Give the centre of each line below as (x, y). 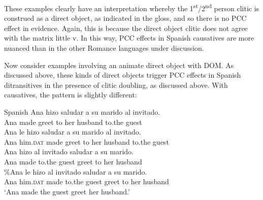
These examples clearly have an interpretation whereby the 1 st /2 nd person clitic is (132, 7)
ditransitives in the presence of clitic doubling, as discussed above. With (116, 85)
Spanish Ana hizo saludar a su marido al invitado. (82, 112)
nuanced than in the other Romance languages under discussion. (104, 48)
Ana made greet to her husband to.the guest (73, 122)
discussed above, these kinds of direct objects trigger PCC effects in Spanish (123, 75)
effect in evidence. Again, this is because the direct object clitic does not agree (126, 28)
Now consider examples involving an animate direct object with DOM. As (119, 65)
